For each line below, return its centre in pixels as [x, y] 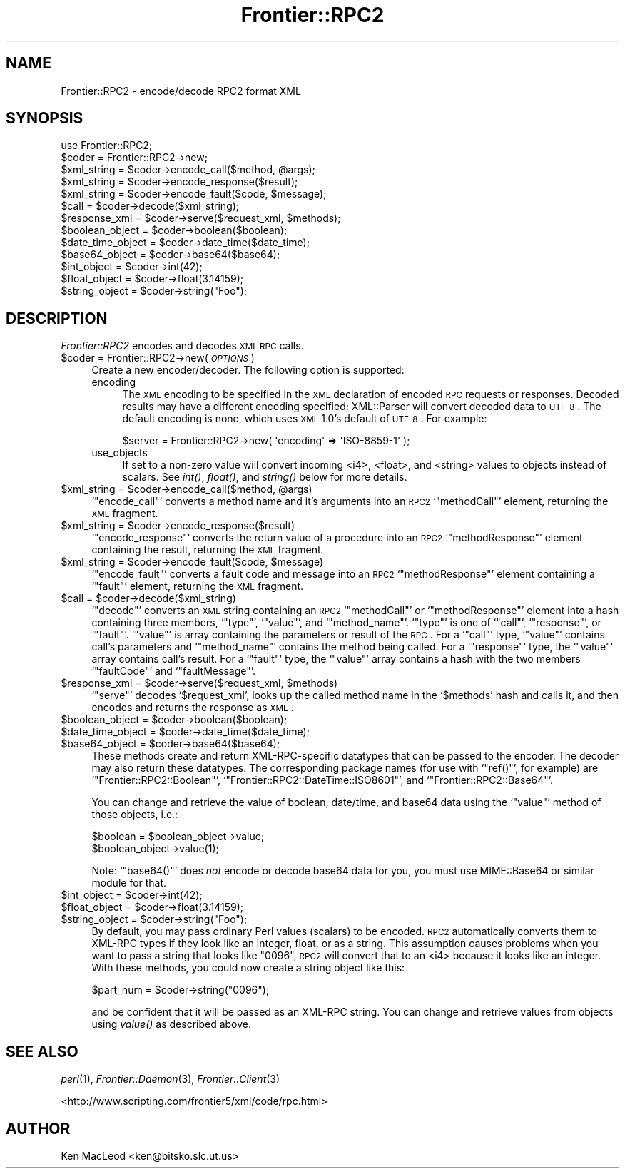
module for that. [129, 883]
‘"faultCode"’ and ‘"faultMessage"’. [174, 671]
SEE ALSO [42, 1051]
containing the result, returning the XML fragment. [208, 550]
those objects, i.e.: [135, 815]
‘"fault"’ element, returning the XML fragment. [198, 586]
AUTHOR [38, 1128]
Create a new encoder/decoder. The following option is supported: [248, 370]
